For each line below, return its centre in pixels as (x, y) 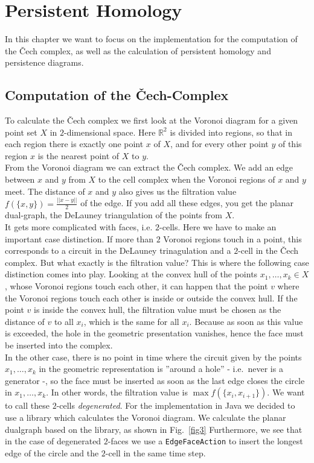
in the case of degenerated (53, 441)
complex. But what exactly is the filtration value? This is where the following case (157, 262)
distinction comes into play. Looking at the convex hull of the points (131, 274)
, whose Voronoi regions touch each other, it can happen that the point (136, 285)
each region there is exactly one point (74, 144)
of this (290, 144)
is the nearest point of (78, 155)
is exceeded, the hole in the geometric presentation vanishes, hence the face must (154, 333)
